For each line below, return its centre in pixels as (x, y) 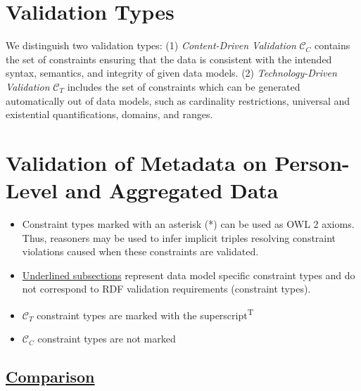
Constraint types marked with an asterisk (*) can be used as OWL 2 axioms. (188, 224)
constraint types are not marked (107, 339)
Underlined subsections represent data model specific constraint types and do (189, 275)
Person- (312, 162)
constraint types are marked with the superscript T (145, 314)
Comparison (50, 377)
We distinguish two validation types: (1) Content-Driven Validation (151, 45)
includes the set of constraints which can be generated (184, 86)
